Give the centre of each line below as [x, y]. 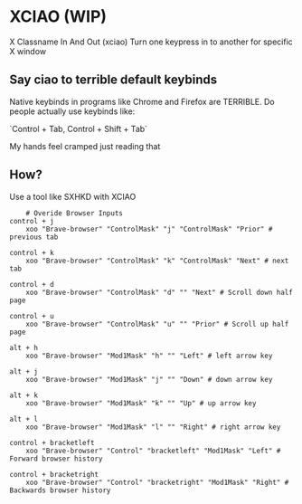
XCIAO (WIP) [58, 17]
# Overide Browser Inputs [75, 213]
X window [28, 51]
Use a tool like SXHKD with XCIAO [73, 196]
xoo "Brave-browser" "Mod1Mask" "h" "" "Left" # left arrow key [149, 356]
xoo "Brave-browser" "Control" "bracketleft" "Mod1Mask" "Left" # [153, 451]
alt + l [24, 419]
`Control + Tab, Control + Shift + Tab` [78, 128]
